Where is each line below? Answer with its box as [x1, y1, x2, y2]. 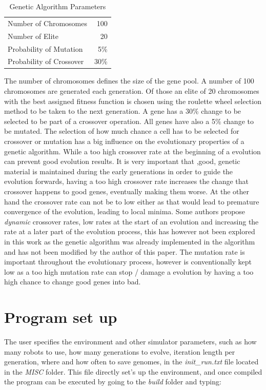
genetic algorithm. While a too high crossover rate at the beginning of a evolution [4, 146, 261, 156]
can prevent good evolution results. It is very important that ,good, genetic [4, 156, 240, 167]
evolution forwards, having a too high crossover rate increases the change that [4, 176, 249, 187]
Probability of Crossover [8, 56, 84, 67]
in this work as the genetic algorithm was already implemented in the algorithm [4, 236, 255, 247]
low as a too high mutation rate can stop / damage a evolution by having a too [4, 266, 254, 277]
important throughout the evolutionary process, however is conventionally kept [4, 256, 252, 267]
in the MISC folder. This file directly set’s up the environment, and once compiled [4, 366, 262, 377]
